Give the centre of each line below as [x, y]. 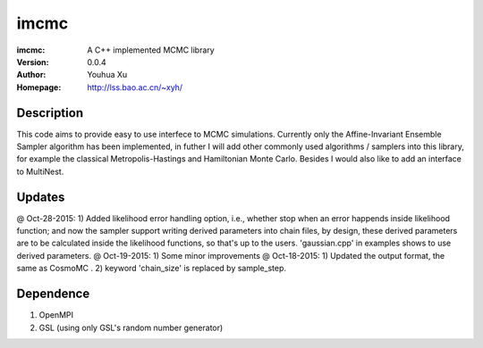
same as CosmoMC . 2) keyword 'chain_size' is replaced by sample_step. [151, 269]
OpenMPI [56, 315]
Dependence [53, 294]
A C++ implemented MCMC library [151, 50]
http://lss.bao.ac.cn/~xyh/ [135, 87]
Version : [33, 62]
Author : [31, 75]
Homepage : [39, 87]
